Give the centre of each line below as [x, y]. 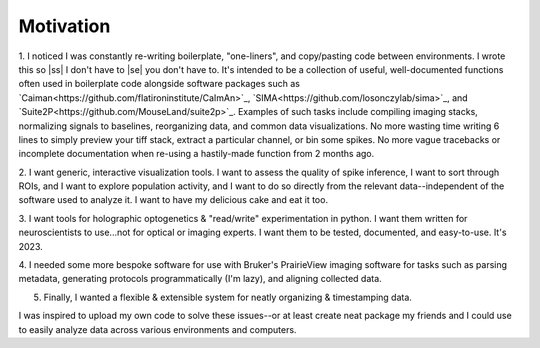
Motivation [64, 26]
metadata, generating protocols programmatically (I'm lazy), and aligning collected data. [200, 279]
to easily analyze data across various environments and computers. [157, 329]
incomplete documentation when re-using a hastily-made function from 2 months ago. [196, 154]
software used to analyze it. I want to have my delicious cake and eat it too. [173, 200]
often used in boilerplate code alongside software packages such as [159, 84]
